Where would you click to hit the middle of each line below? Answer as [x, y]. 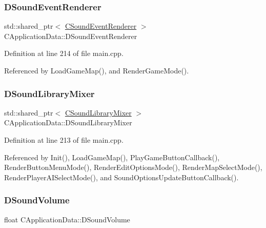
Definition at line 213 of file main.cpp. [64, 140]
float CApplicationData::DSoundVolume [67, 219]
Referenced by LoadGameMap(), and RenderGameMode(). [97, 70]
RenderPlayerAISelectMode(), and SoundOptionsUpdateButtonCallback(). [121, 177]
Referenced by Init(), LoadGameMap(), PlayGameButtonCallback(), [112, 157]
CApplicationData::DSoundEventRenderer [71, 36]
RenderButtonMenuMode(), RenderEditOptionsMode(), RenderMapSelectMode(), [133, 167]
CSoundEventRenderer [101, 26]
